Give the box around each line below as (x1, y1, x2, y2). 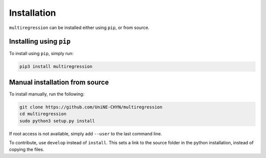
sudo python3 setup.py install (19, 118, 96, 124)
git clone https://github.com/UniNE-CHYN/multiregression (19, 104, 163, 110)
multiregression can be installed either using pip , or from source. (9, 25, 150, 31)
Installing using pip (9, 37, 71, 46)
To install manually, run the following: (9, 91, 85, 97)
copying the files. (9, 147, 44, 153)
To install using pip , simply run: (9, 51, 74, 57)
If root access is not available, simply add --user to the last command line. (9, 130, 162, 136)
